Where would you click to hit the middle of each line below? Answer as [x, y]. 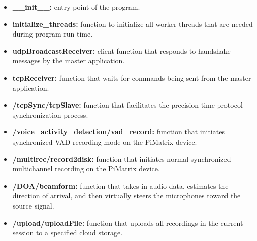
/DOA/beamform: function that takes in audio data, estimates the [120, 185]
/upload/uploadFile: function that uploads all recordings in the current [128, 222]
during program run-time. [53, 34]
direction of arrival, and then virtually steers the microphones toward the [126, 196]
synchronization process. [50, 114]
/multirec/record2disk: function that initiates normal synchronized [122, 159]
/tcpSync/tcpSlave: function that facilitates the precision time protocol [127, 105]
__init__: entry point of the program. [76, 7]
